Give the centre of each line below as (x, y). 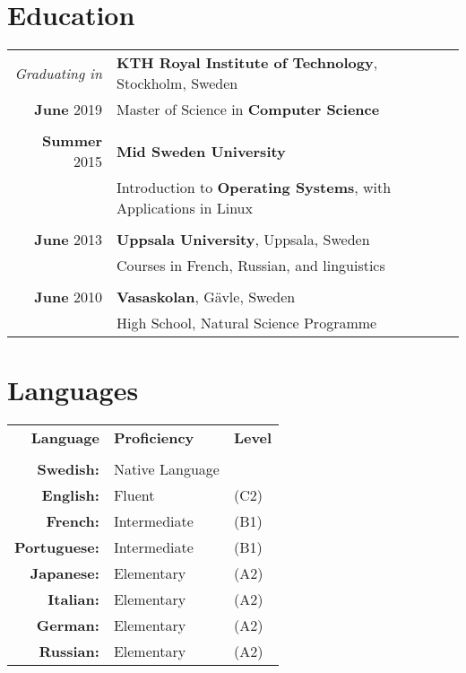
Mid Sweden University (201, 151)
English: (70, 495)
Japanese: (65, 573)
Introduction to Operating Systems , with (254, 188)
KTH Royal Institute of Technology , (247, 63)
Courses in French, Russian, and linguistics (251, 266)
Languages (73, 390)
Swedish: (68, 469)
